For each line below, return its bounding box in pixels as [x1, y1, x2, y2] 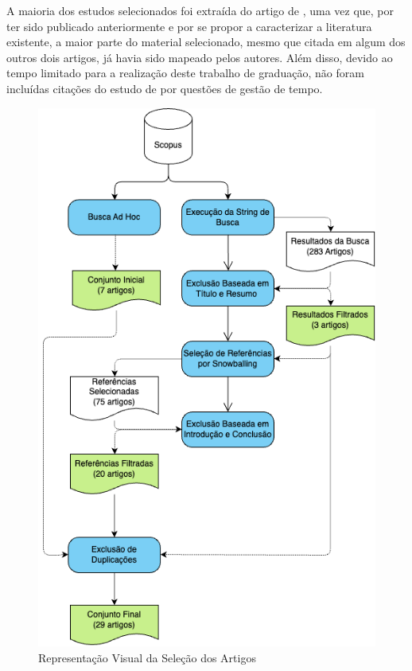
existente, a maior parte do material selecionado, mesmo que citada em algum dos [6, 33, 406, 50]
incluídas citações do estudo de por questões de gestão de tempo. [6, 80, 323, 96]
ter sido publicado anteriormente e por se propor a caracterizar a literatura [6, 18, 372, 34]
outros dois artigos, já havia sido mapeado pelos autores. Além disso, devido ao [6, 49, 393, 65]
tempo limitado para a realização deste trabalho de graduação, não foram [6, 64, 364, 81]
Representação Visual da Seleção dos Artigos [38, 649, 256, 665]
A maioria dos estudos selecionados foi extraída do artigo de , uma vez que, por [6, 2, 395, 18]
